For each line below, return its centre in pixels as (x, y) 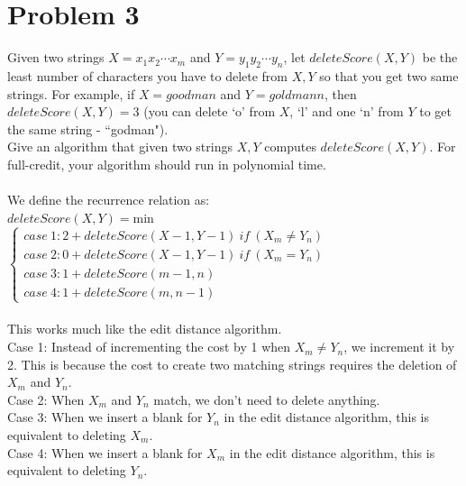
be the (440, 57)
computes (290, 147)
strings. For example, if (71, 93)
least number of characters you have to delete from (147, 75)
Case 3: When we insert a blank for (105, 417)
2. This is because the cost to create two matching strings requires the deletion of (232, 364)
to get (436, 111)
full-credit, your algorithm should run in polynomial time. (167, 164)
